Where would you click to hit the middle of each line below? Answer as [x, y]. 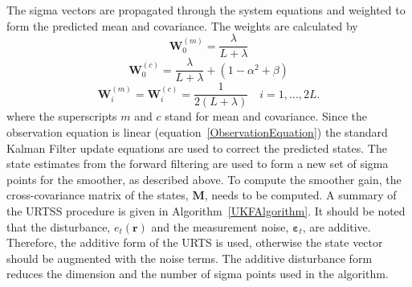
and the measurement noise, [220, 226]
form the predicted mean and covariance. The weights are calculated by [182, 25]
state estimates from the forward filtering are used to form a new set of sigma [198, 164]
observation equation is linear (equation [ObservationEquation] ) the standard [197, 131]
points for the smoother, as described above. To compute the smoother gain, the [204, 179]
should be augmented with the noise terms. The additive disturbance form [190, 258]
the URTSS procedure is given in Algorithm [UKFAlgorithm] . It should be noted [206, 210]
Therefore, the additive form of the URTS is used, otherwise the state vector [195, 242]
